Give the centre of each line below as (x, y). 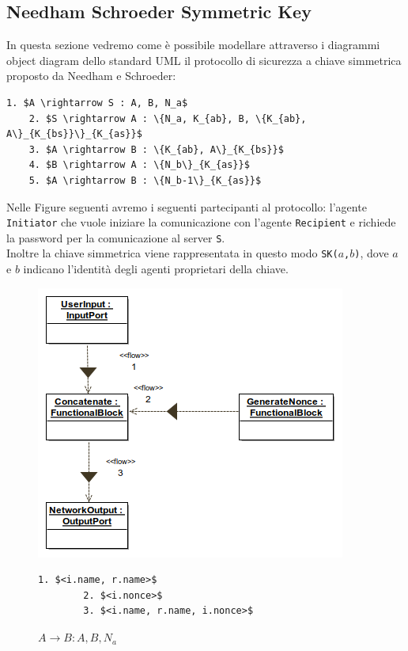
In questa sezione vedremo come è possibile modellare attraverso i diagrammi (193, 45)
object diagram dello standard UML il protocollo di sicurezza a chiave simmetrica (204, 60)
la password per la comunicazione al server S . (116, 237)
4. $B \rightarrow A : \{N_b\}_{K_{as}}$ (139, 165)
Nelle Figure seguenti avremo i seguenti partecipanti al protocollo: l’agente (187, 206)
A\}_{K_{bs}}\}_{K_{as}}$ (74, 134)
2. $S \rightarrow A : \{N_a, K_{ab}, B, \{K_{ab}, (168, 118)
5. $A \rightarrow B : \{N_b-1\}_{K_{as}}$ (145, 180)
